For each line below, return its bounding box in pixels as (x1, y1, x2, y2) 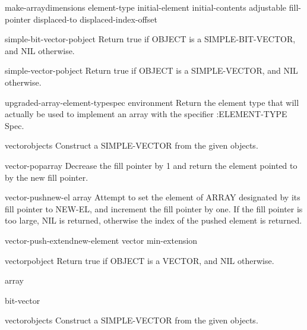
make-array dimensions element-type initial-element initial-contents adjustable (5, 1, 287, 13)
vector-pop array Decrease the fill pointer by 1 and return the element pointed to (5, 159, 297, 171)
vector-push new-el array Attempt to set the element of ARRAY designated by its (5, 191, 300, 203)
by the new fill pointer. (5, 171, 88, 183)
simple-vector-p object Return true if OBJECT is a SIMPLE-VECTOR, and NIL (5, 64, 298, 77)
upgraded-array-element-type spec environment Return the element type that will (5, 96, 299, 108)
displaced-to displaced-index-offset (33, 12, 157, 25)
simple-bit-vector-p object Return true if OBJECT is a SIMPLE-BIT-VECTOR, (5, 33, 296, 45)
